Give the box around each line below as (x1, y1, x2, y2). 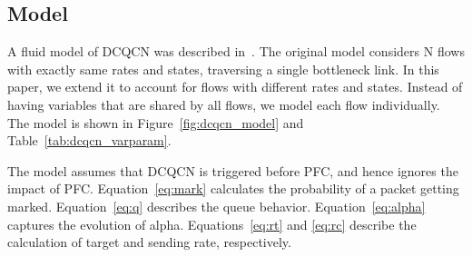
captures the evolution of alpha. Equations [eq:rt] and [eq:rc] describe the (7, 214, 417, 233)
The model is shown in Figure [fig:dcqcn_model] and (7, 113, 304, 132)
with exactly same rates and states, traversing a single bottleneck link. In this (7, 59, 439, 78)
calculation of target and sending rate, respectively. (7, 232, 291, 252)
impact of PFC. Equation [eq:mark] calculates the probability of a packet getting (7, 179, 459, 198)
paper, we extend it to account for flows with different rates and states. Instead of (7, 77, 463, 96)
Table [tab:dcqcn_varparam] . (7, 131, 172, 150)
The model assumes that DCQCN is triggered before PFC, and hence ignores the (7, 161, 458, 180)
